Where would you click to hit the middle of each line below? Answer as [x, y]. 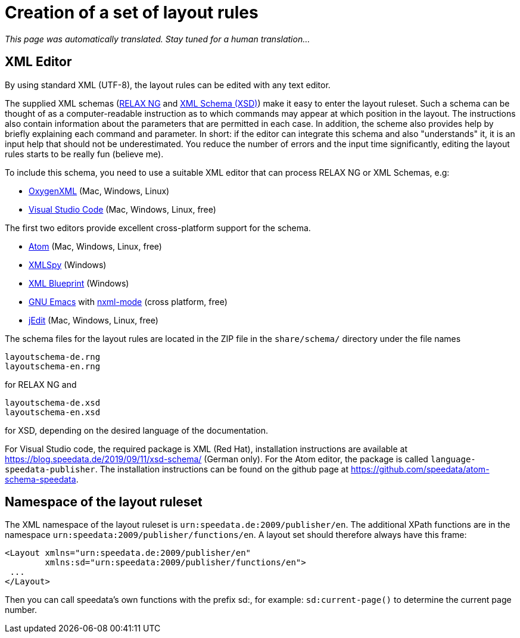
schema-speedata [41, 479]
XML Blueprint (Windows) [79, 283]
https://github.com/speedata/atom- [420, 469]
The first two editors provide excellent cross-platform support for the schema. [158, 228]
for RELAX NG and [41, 384]
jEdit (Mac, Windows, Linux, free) [94, 320]
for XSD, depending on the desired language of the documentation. [137, 430]
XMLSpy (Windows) [68, 264]
